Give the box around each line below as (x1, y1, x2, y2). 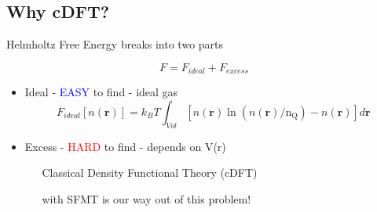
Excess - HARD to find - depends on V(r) (24, 138, 226, 154)
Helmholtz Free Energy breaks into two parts (6, 36, 224, 52)
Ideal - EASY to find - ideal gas (24, 84, 178, 100)
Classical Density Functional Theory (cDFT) (42, 164, 258, 181)
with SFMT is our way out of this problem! (42, 190, 251, 207)
